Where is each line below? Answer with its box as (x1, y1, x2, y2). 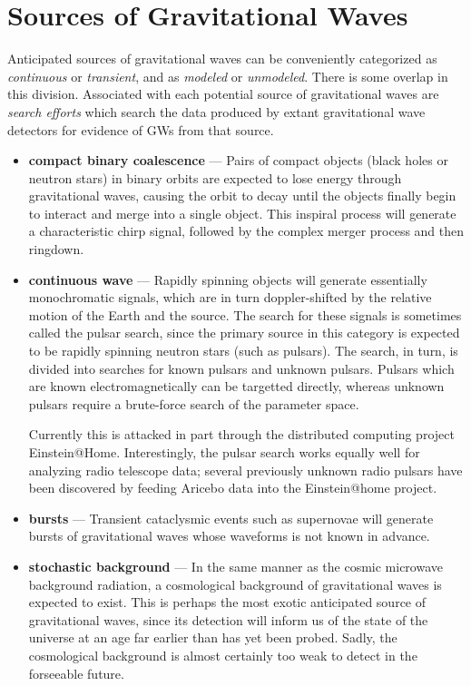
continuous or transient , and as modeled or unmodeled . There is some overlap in (7, 66, 448, 85)
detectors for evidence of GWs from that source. (7, 120, 274, 139)
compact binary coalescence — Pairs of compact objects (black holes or (28, 151, 448, 170)
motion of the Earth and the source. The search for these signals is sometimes (28, 305, 462, 324)
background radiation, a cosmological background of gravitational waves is (28, 574, 442, 593)
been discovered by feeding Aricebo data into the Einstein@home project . (28, 478, 437, 497)
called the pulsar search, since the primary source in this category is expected (28, 323, 460, 342)
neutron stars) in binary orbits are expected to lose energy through (28, 168, 402, 187)
